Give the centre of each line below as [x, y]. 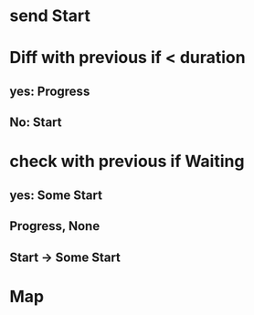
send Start [50, 16]
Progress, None [55, 226]
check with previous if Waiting [127, 162]
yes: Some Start [56, 195]
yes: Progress [50, 91]
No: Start [36, 123]
